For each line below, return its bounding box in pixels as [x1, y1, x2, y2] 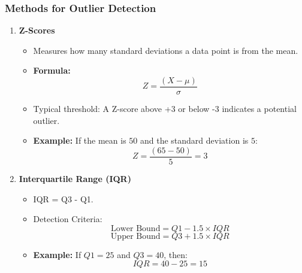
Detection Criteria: [33, 213, 102, 225]
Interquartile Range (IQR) [19, 172, 131, 184]
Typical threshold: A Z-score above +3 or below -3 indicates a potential [33, 102, 297, 115]
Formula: [33, 64, 71, 77]
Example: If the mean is [33, 134, 126, 147]
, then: [164, 248, 188, 260]
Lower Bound [110, 224, 161, 233]
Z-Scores [19, 24, 55, 37]
